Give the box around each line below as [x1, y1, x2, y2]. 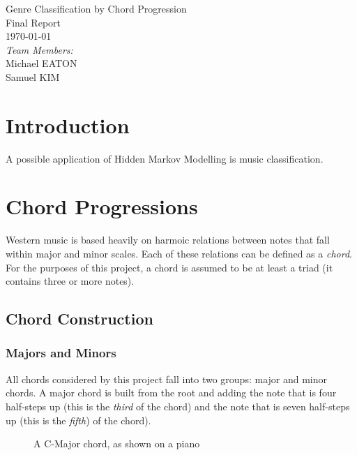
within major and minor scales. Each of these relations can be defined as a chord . [6, 246, 352, 260]
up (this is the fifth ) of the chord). [6, 412, 151, 427]
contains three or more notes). [6, 274, 135, 288]
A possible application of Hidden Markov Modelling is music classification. [6, 151, 324, 165]
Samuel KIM [6, 69, 60, 84]
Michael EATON [6, 56, 77, 70]
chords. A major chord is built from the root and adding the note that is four [6, 385, 337, 400]
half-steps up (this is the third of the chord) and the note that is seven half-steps [6, 398, 350, 413]
